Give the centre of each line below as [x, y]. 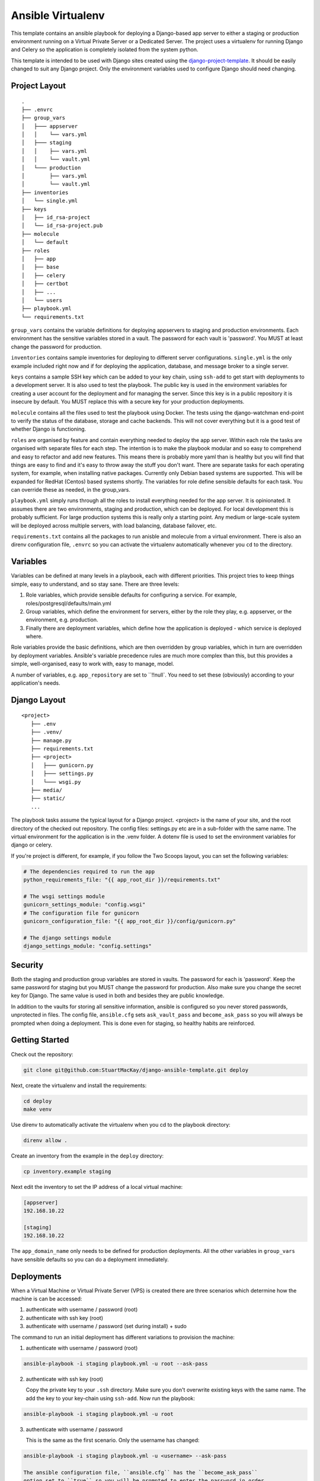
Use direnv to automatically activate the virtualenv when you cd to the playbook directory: [121, 1124]
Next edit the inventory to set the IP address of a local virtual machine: [97, 1187]
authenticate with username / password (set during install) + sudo [106, 1326]
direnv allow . [45, 1140]
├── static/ [48, 799]
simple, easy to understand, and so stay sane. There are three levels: [95, 584]
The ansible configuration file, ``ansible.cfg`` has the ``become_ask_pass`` [140, 1472]
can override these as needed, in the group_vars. [71, 490]
